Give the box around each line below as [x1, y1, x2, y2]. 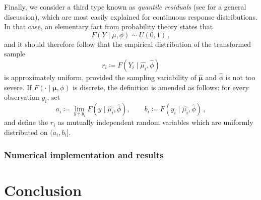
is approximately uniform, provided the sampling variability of [4, 72, 197, 83]
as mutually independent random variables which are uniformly [57, 117, 253, 127]
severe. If [4, 82, 32, 92]
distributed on [4, 126, 48, 137]
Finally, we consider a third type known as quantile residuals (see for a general [4, 2, 246, 12]
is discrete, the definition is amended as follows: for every [73, 82, 249, 92]
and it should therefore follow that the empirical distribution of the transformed [4, 38, 251, 49]
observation [4, 92, 39, 102]
